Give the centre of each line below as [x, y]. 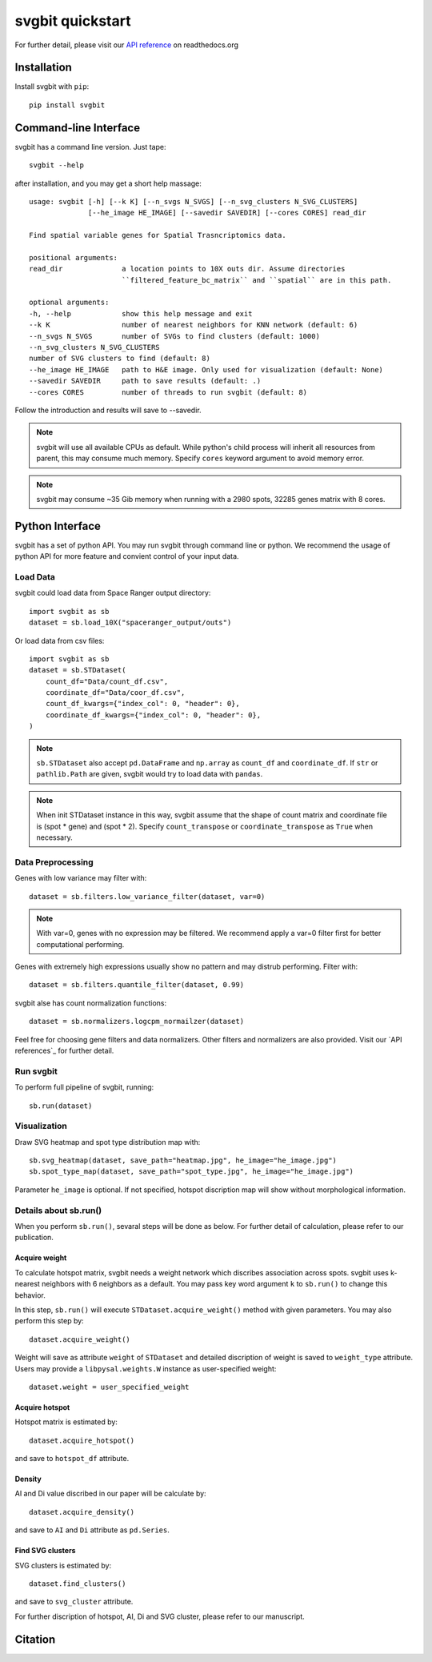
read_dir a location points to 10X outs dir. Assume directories [187, 269]
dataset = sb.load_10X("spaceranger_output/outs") [130, 623]
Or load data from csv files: [60, 640]
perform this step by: [49, 1321]
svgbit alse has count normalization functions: [91, 1003]
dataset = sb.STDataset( [78, 670]
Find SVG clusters [45, 1551]
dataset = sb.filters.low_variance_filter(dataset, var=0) [147, 896]
